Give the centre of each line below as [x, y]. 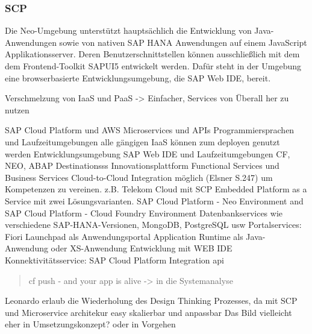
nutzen [17, 109]
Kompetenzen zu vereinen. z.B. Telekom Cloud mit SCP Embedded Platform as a [156, 189]
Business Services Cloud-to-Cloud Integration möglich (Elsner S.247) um [139, 177]
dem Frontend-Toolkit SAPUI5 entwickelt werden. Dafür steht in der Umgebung [153, 66]
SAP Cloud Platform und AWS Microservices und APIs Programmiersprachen [150, 130]
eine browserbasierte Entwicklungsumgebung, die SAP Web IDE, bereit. [138, 77]
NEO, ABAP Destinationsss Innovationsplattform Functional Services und [142, 165]
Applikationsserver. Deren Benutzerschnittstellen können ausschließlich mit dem [152, 54]
